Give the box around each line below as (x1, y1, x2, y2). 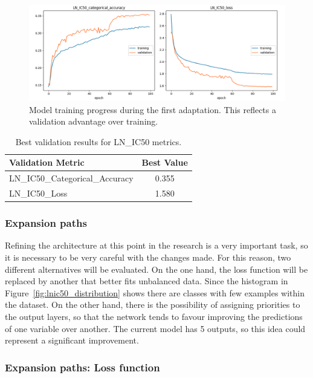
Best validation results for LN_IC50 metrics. (15, 135, 182, 148)
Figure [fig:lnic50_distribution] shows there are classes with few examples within (5, 286, 305, 299)
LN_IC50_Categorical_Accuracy (9, 172, 134, 184)
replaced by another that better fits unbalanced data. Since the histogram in (5, 275, 288, 287)
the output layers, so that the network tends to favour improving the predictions (5, 310, 303, 322)
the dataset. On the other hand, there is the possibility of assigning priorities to (5, 298, 300, 311)
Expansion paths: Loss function (5, 359, 160, 374)
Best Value (141, 156, 188, 169)
